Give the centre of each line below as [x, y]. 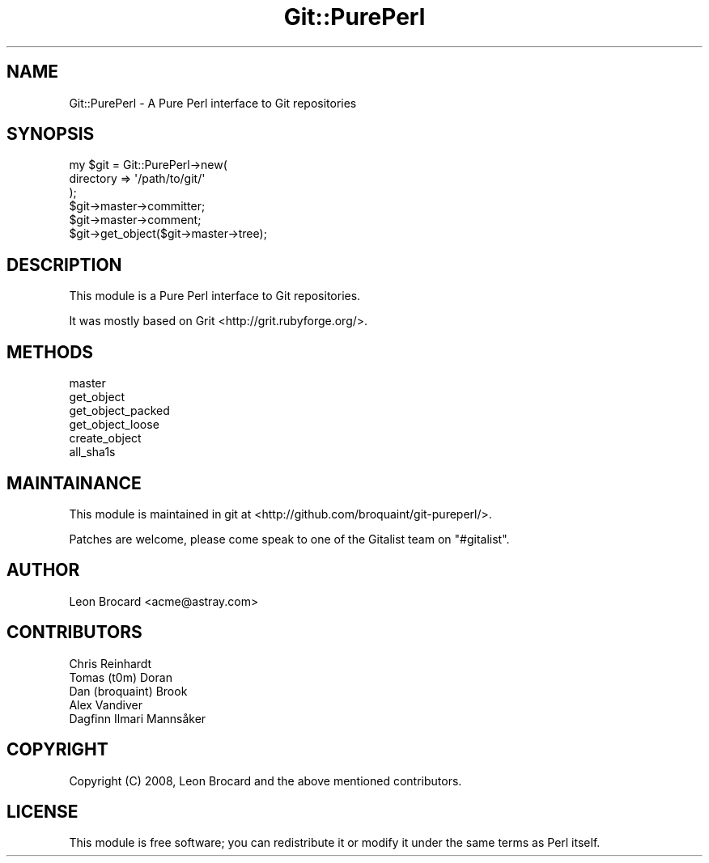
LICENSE [42, 811]
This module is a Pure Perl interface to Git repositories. [215, 296]
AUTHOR [43, 570]
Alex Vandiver [106, 704]
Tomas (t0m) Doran [121, 677]
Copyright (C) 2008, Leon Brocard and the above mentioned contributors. [265, 781]
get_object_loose [114, 425]
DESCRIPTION [64, 264]
